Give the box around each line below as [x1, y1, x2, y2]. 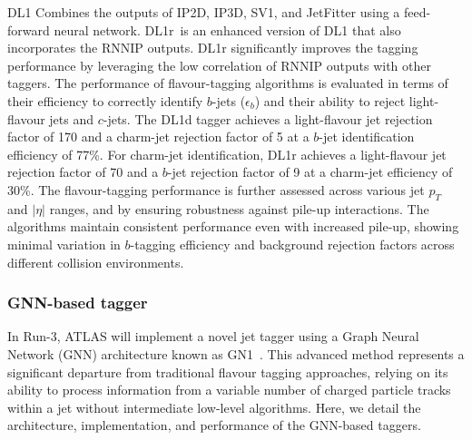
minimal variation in [7, 234, 121, 253]
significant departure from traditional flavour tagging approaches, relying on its [7, 362, 448, 381]
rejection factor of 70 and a [7, 162, 159, 181]
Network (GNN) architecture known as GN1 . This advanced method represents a [7, 344, 465, 363]
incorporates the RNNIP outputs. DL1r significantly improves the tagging [7, 38, 418, 57]
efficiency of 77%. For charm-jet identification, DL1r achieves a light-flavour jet [7, 144, 447, 163]
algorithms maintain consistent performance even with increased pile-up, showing [7, 217, 459, 236]
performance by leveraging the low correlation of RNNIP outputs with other [7, 55, 431, 74]
